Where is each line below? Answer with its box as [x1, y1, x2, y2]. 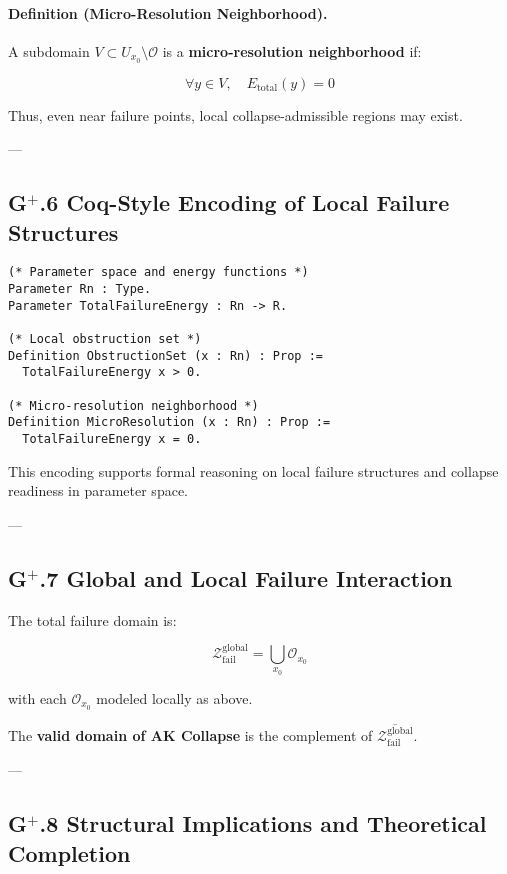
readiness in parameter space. [8, 480, 188, 501]
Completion [8, 837, 131, 868]
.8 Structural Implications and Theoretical [39, 808, 487, 839]
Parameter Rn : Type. [8, 282, 152, 297]
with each [8, 687, 67, 708]
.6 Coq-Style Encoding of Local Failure [39, 187, 450, 218]
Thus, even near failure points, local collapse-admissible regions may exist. [8, 104, 463, 125]
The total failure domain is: [8, 609, 177, 630]
